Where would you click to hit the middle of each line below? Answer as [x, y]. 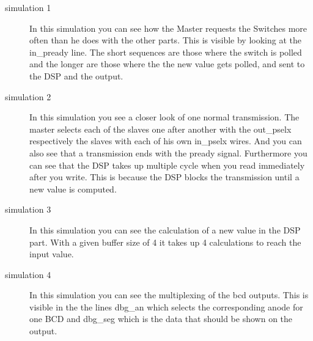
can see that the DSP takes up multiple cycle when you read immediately [167, 165]
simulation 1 [28, 7]
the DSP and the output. [76, 75]
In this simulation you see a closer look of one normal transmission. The [164, 117]
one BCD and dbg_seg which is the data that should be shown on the [161, 319]
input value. [52, 254]
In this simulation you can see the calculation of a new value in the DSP [165, 229]
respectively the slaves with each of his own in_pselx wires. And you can [166, 141]
